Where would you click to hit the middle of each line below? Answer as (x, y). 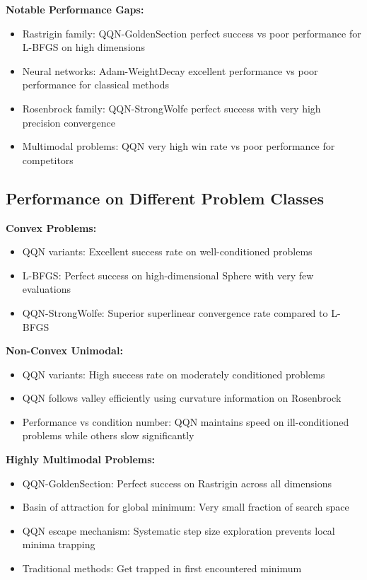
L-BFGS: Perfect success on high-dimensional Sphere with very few (168, 275)
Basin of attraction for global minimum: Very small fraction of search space (186, 507)
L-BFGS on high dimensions (83, 47)
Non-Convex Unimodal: (64, 350)
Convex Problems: (51, 227)
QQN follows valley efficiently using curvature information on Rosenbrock (182, 398)
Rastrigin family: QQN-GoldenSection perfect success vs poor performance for (192, 33)
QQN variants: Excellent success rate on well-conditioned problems (167, 251)
